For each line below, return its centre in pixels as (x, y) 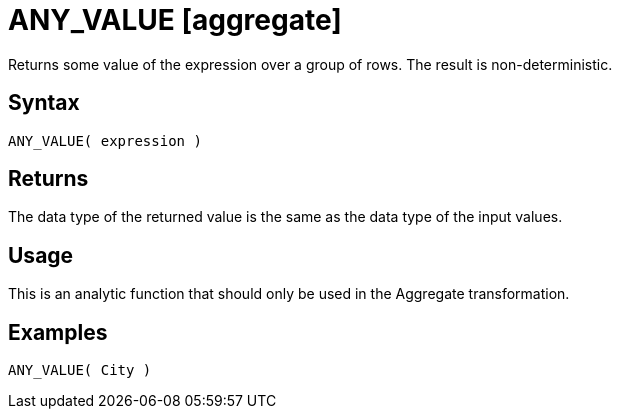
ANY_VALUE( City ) (80, 370)
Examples (58, 332)
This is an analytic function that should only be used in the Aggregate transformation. (289, 294)
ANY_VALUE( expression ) (105, 140)
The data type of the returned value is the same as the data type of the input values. (285, 217)
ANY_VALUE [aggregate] (175, 20)
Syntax (44, 103)
